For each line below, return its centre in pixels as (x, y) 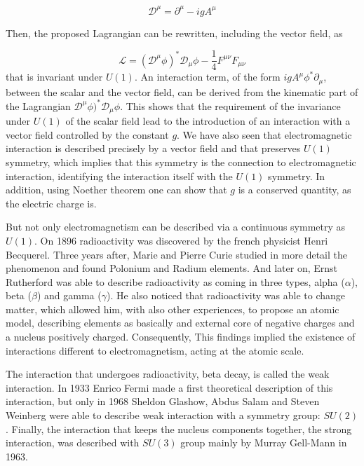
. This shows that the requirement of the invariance (230, 105)
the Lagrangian (38, 105)
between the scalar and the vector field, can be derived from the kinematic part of (182, 91)
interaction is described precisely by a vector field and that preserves (153, 148)
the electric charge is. (51, 203)
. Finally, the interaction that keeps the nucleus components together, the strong (179, 429)
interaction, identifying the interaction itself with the (119, 176)
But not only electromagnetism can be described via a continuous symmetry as (176, 227)
